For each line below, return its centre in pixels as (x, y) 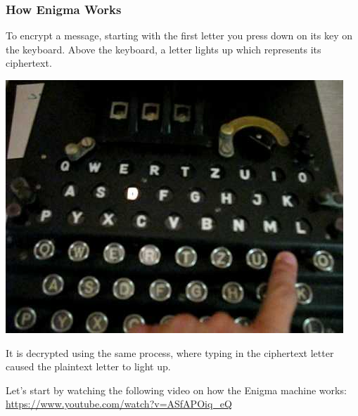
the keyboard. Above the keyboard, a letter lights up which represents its (164, 49)
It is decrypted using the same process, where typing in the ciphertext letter (170, 352)
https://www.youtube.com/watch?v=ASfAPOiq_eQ (119, 404)
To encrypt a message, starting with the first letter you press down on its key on (179, 35)
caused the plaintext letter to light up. (88, 366)
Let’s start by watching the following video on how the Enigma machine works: (176, 390)
